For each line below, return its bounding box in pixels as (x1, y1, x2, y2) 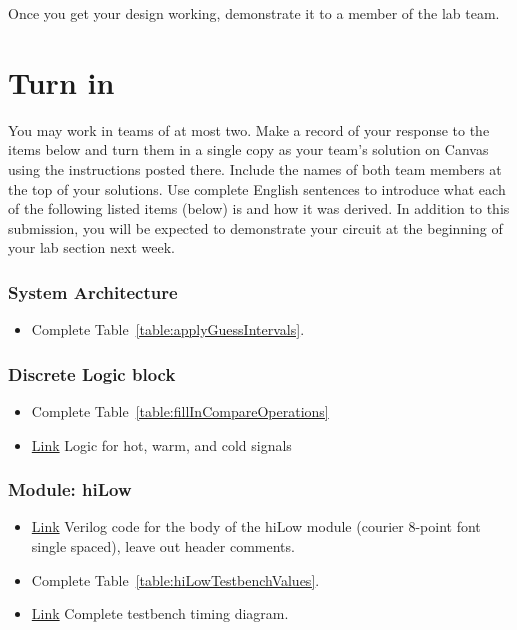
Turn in (8, 61, 115, 102)
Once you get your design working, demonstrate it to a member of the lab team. (8, 3, 500, 23)
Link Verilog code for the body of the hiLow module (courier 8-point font (31, 516, 481, 537)
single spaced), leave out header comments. (31, 535, 295, 556)
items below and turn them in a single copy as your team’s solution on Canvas (8, 139, 489, 160)
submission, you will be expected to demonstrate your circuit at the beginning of (8, 217, 503, 238)
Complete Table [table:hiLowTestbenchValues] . (31, 569, 320, 590)
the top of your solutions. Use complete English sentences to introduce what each (8, 178, 506, 199)
